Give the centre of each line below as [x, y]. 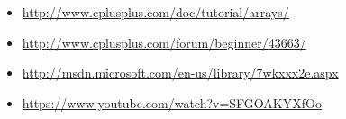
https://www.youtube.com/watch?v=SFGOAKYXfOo [172, 102]
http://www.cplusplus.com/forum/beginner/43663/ [164, 42]
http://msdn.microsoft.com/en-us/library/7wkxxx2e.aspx [180, 73]
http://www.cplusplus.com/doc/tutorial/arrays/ [155, 12]
